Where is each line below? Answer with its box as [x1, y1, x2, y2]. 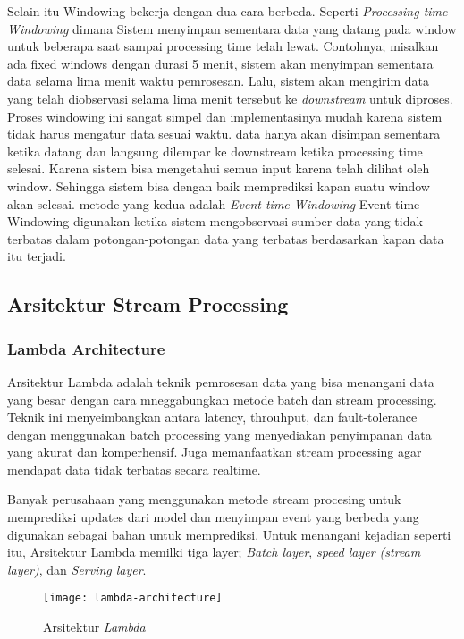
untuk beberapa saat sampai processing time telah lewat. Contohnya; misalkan [7, 37, 439, 55]
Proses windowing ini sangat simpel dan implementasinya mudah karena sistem [7, 106, 443, 125]
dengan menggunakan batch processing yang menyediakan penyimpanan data [7, 425, 432, 443]
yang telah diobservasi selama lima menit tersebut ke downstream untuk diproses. [7, 88, 453, 107]
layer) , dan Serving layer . [7, 559, 147, 578]
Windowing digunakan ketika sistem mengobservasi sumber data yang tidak [7, 212, 423, 231]
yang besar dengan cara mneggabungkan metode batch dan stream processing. [7, 390, 437, 408]
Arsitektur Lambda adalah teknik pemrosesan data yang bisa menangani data [7, 372, 434, 391]
